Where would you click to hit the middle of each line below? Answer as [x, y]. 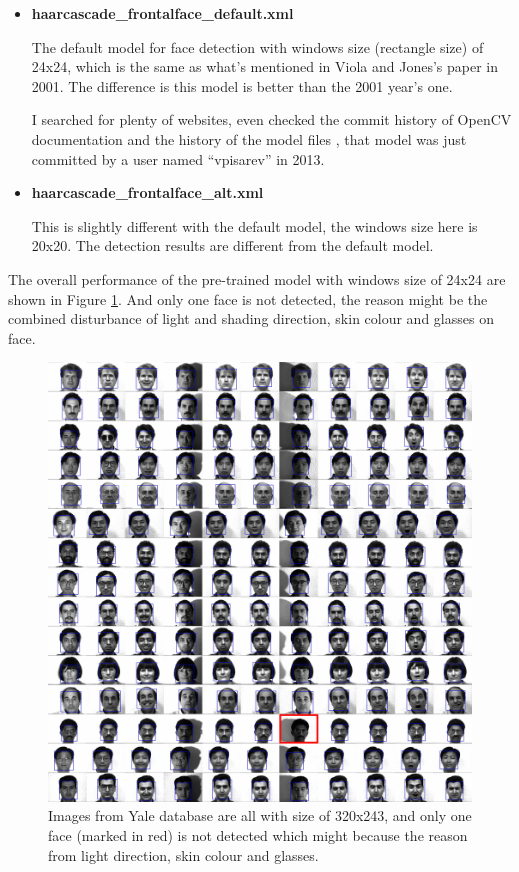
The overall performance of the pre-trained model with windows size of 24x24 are [257, 278]
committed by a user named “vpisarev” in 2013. [178, 158]
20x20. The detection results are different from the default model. [232, 245]
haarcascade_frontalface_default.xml [162, 13]
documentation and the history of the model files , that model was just [249, 138]
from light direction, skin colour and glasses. [183, 854]
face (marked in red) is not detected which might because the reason [258, 834]
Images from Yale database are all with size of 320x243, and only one [260, 815]
